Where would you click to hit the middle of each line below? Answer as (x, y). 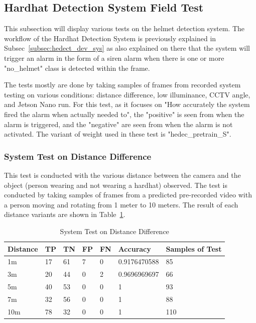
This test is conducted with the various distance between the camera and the (122, 175)
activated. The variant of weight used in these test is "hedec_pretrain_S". (118, 134)
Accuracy (135, 248)
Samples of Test (194, 248)
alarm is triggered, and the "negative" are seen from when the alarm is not (118, 124)
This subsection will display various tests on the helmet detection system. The (124, 28)
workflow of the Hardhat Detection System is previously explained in (110, 38)
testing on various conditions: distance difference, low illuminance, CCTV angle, (127, 94)
